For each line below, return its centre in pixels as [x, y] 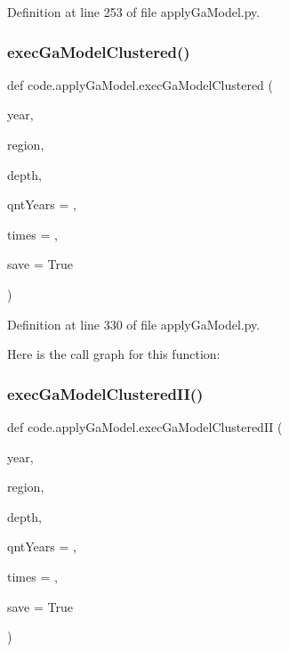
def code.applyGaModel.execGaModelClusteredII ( [145, 426]
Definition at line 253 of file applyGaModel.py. [134, 12]
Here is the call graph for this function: [114, 354]
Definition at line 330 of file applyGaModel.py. [134, 324]
